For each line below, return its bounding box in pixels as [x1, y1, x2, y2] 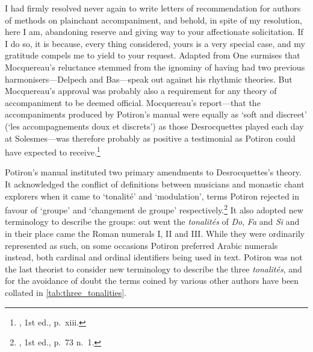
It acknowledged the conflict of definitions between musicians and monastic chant [5, 177, 305, 190]
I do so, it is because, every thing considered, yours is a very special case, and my [5, 37, 305, 49]
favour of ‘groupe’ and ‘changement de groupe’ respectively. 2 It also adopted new [5, 202, 303, 216]
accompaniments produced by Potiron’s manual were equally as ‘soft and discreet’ [5, 108, 307, 121]
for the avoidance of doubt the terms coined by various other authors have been [5, 274, 299, 287]
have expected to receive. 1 [5, 144, 101, 158]
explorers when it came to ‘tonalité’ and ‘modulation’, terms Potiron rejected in [5, 189, 300, 202]
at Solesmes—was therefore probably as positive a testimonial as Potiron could [5, 131, 296, 144]
